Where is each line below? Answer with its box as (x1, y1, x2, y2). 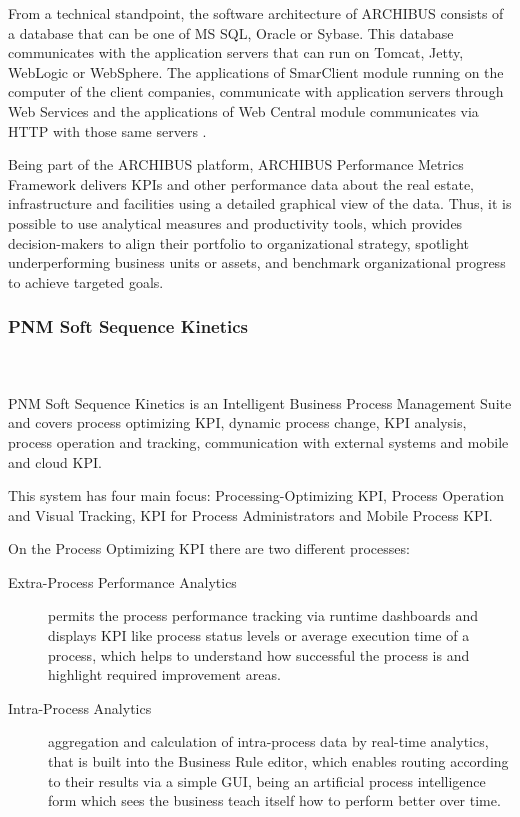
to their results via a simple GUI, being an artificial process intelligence (48, 770, 486, 791)
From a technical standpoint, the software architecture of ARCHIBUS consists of (8, 3, 504, 23)
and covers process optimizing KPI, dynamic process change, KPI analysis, (8, 412, 467, 433)
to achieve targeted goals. (8, 271, 164, 292)
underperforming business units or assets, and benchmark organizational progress (8, 252, 506, 273)
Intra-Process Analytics (8, 697, 152, 718)
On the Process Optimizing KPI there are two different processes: (8, 538, 410, 559)
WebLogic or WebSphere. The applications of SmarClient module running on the (8, 61, 504, 82)
